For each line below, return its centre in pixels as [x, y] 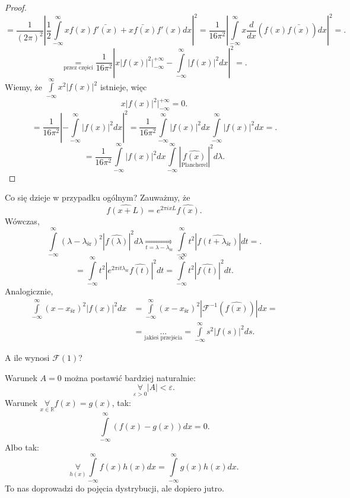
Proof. [16, 7]
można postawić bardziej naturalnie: [130, 377]
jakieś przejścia [163, 338]
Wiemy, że [23, 86]
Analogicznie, [29, 291]
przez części [78, 68]
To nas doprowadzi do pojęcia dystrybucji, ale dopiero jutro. [114, 488]
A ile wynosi [27, 358]
